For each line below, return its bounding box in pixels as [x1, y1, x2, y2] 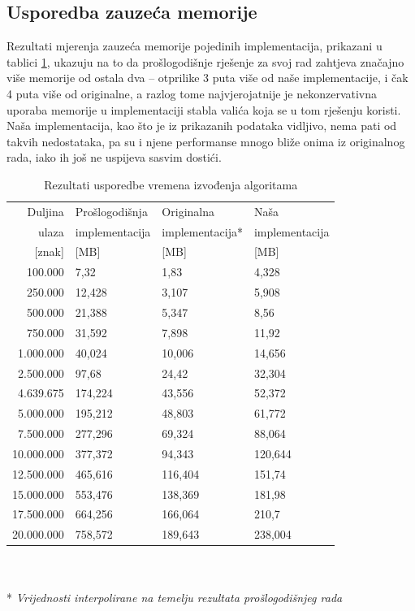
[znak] [34, 243, 64, 260]
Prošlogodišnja [75, 202, 148, 219]
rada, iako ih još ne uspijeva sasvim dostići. [6, 149, 222, 166]
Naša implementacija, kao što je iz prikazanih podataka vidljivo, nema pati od [6, 117, 397, 134]
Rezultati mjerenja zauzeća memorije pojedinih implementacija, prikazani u [6, 37, 383, 54]
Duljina [27, 202, 64, 219]
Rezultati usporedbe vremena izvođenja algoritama [44, 175, 298, 193]
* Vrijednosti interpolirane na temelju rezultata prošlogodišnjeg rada [6, 588, 343, 605]
